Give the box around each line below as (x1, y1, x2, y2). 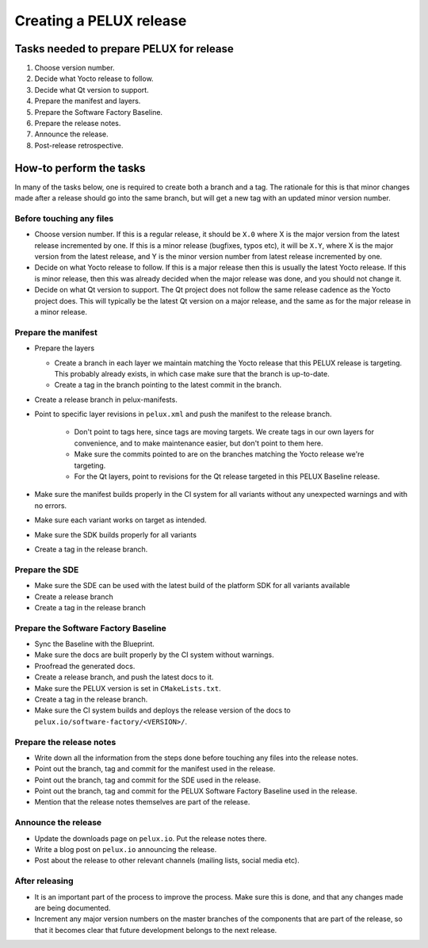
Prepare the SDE (14, 564, 79, 575)
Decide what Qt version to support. (34, 85, 150, 94)
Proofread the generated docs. (34, 661, 136, 671)
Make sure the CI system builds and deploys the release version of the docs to (34, 705, 291, 715)
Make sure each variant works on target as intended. (34, 515, 207, 525)
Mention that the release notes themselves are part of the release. (34, 797, 250, 807)
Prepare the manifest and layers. (34, 96, 141, 106)
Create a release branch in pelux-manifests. (34, 395, 178, 404)
